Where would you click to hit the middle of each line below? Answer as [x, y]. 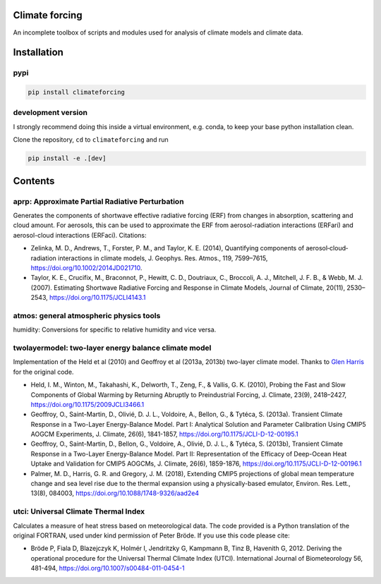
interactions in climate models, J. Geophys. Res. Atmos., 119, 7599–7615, [163, 258]
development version [50, 113]
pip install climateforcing [76, 92]
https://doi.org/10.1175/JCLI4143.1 [98, 298]
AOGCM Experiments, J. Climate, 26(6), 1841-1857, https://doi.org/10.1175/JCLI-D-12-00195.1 [165, 434]
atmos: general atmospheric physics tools [87, 315]
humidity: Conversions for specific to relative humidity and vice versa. [115, 330]
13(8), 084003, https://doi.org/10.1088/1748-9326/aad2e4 [115, 493]
